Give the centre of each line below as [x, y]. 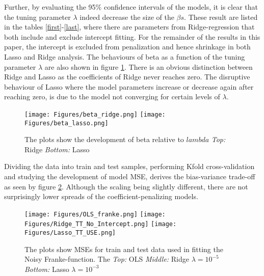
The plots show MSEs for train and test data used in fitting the [124, 249]
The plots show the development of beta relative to [104, 139]
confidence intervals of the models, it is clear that [181, 7]
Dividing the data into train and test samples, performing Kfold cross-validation [129, 166]
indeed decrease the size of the [127, 17]
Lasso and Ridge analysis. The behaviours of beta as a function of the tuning [125, 56]
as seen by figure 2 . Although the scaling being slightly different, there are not [126, 186]
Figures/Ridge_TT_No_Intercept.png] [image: [101, 224]
